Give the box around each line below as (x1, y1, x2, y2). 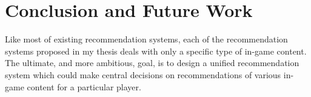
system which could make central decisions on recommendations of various (5, 68, 281, 81)
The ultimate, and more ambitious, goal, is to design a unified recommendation (5, 56, 299, 69)
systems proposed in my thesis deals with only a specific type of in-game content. (5, 44, 307, 57)
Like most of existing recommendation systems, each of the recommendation (5, 33, 288, 45)
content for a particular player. (27, 80, 141, 93)
